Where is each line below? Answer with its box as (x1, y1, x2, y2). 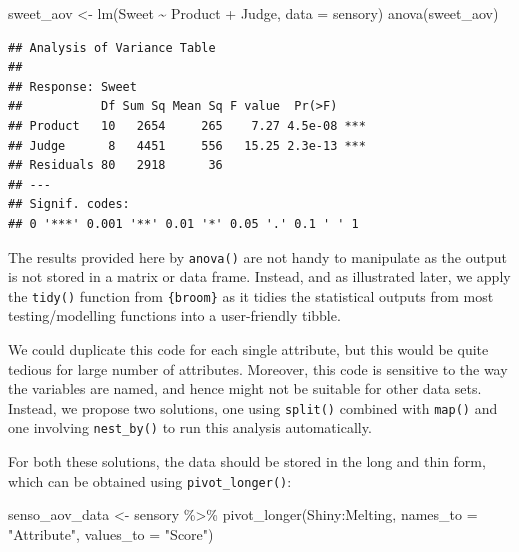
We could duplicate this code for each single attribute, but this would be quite (8, 339, 489, 360)
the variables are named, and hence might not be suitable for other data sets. (8, 378, 482, 399)
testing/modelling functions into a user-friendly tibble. (8, 305, 341, 326)
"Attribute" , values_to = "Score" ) (8, 523, 214, 544)
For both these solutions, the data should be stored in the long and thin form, (8, 451, 486, 472)
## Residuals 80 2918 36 (8, 158, 223, 173)
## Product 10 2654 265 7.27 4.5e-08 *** (8, 118, 366, 133)
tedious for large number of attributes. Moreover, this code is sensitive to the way (8, 358, 508, 379)
